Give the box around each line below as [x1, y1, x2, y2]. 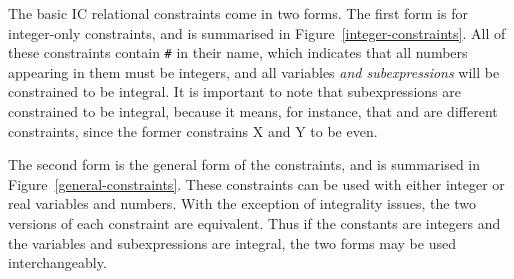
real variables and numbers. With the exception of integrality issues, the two [8, 193, 476, 214]
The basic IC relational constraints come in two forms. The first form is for [8, 3, 468, 23]
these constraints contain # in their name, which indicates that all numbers [8, 42, 468, 63]
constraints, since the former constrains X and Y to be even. [8, 120, 378, 141]
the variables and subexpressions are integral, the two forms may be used [8, 232, 456, 253]
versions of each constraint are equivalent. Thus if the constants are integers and [8, 213, 501, 233]
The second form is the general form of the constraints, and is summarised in [8, 154, 481, 175]
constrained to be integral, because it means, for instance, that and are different [8, 101, 498, 122]
